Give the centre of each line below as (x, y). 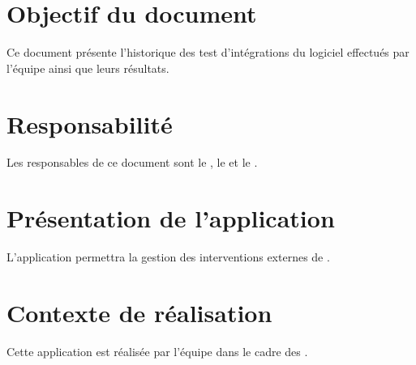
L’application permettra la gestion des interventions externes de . (168, 257)
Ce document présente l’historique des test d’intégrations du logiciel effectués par (208, 52)
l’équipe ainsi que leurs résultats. (88, 68)
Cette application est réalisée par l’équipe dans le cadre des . (157, 351)
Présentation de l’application (171, 218)
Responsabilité (90, 123)
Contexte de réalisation (139, 312)
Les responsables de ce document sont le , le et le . (132, 162)
